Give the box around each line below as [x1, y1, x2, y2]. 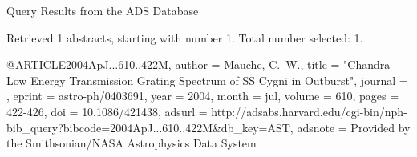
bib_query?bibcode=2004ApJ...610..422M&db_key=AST [6, 119, 290, 135]
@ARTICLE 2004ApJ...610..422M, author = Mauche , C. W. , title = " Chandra [6, 56, 391, 73]
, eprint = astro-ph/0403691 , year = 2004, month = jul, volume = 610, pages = [6, 87, 399, 104]
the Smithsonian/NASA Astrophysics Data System [6, 135, 257, 151]
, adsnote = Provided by [289, 119, 411, 135]
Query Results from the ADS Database [6, 2, 199, 18]
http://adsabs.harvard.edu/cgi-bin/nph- [211, 103, 407, 119]
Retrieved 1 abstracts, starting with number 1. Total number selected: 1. [6, 29, 363, 46]
